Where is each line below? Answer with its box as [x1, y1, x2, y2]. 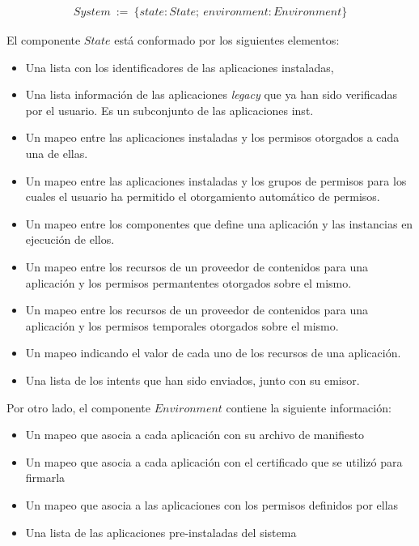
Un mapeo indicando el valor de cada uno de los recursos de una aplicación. [25, 344, 401, 361]
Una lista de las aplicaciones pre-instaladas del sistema [25, 523, 297, 540]
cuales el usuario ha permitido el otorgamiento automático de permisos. [25, 188, 380, 205]
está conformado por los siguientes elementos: [114, 32, 340, 49]
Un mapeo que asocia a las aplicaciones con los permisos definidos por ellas [25, 496, 399, 513]
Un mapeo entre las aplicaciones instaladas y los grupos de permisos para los [25, 172, 407, 189]
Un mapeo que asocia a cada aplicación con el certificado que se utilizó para [25, 453, 403, 470]
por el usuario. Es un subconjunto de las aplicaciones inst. [25, 101, 314, 118]
